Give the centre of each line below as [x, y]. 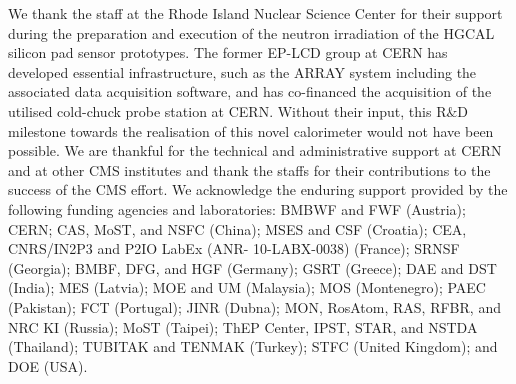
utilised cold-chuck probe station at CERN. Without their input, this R [227, 110]
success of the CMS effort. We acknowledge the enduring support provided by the [258, 189]
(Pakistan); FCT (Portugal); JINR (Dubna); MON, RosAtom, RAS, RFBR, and [254, 306]
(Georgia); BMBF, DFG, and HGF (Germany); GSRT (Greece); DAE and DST [252, 267]
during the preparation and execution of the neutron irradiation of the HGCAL [251, 32]
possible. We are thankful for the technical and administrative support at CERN [255, 150]
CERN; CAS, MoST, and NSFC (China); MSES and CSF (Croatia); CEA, [237, 228]
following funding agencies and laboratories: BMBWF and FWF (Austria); [237, 208]
